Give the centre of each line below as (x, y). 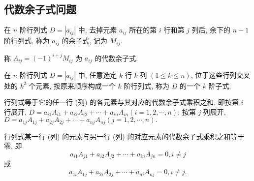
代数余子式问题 (40, 9)
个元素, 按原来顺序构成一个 (72, 85)
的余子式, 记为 (85, 41)
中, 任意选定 (97, 75)
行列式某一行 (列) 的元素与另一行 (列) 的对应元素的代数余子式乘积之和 (117, 136)
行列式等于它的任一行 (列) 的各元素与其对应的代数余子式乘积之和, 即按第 (121, 102)
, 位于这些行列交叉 (221, 75)
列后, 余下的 (211, 30)
